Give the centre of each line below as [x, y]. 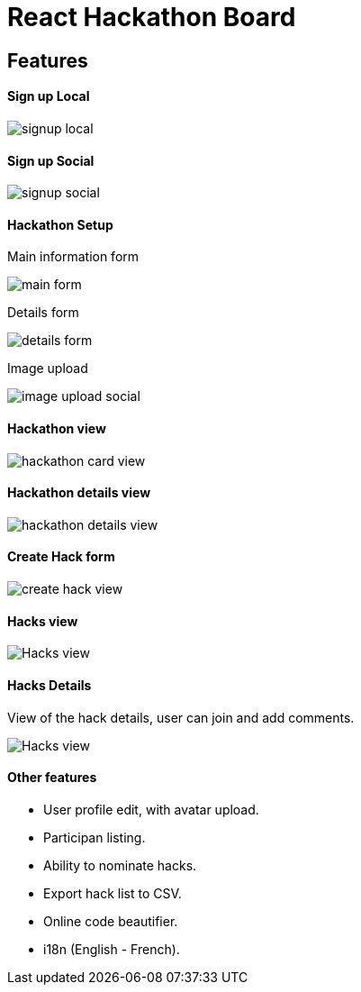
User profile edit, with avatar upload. [151, 809]
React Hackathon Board [152, 17]
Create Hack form [61, 557]
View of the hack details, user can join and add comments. [181, 717]
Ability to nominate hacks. [120, 865]
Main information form [73, 257]
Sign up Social [51, 160]
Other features [52, 778]
